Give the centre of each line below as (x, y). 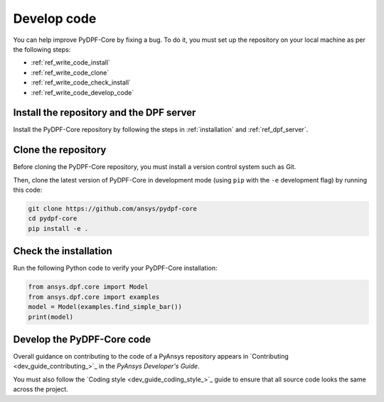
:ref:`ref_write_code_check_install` (81, 82)
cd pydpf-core (53, 219)
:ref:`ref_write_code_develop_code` (82, 92)
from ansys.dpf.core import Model (88, 287)
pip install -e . (58, 228)
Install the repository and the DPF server (105, 113)
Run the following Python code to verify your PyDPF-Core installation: (115, 268)
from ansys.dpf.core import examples (94, 297)
